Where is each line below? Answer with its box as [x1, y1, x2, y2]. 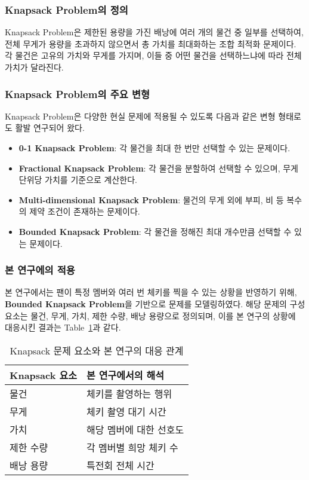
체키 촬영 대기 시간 [86, 404, 166, 418]
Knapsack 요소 [10, 368, 77, 382]
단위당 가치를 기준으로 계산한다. [18, 173, 137, 186]
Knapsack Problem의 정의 [5, 2, 128, 17]
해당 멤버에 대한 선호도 [86, 422, 184, 436]
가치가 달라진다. [5, 61, 64, 73]
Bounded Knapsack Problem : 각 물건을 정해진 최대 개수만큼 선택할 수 [18, 225, 292, 237]
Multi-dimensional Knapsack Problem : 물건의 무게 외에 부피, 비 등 [18, 193, 284, 206]
